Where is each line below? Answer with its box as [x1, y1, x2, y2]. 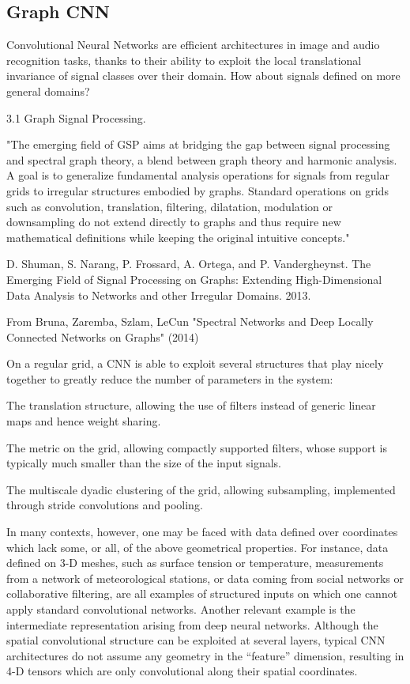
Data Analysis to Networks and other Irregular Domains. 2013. [6, 286, 311, 303]
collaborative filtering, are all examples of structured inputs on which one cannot [6, 585, 398, 602]
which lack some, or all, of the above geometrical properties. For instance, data [6, 539, 389, 555]
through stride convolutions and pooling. [6, 497, 203, 513]
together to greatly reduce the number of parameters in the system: [6, 370, 333, 387]
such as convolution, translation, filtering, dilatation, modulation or [6, 198, 333, 214]
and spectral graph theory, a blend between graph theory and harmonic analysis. [6, 151, 397, 168]
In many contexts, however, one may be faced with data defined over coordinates [6, 523, 398, 540]
